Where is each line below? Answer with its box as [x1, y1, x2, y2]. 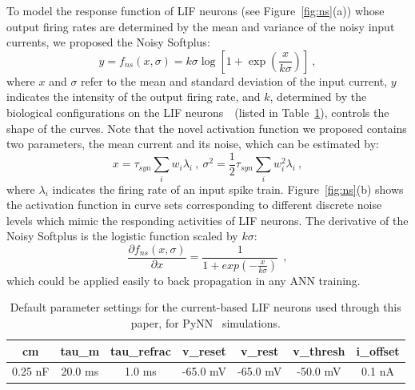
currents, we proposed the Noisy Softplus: [6, 34, 210, 50]
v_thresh [293, 342, 345, 359]
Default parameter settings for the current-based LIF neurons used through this [10, 299, 401, 316]
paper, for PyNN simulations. [130, 315, 281, 332]
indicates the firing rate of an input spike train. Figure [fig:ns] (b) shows [52, 180, 404, 197]
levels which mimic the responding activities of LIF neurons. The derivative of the [6, 211, 409, 228]
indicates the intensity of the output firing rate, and [6, 88, 261, 105]
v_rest [241, 342, 279, 359]
